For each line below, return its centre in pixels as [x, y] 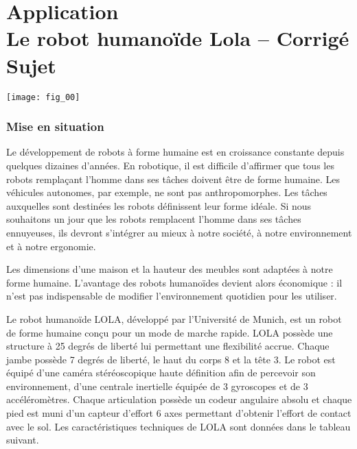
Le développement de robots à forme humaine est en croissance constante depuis [175, 152]
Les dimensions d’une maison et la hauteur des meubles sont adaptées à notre [170, 269]
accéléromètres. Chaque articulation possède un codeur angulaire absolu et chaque [179, 399]
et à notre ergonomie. [51, 246]
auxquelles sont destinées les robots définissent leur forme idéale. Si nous [159, 205]
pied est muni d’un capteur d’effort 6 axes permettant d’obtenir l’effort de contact [179, 413]
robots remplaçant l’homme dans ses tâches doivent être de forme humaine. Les [173, 179]
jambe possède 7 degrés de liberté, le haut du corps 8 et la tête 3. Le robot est [171, 359]
